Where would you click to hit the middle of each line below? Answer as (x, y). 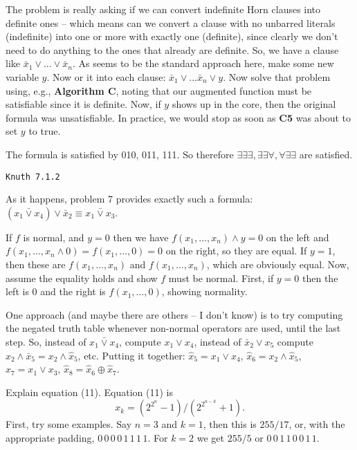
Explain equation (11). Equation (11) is (90, 392)
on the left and (297, 237)
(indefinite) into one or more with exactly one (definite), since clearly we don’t (172, 36)
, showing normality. (204, 291)
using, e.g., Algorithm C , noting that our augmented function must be (159, 90)
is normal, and (54, 237)
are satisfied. (326, 154)
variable (22, 76)
